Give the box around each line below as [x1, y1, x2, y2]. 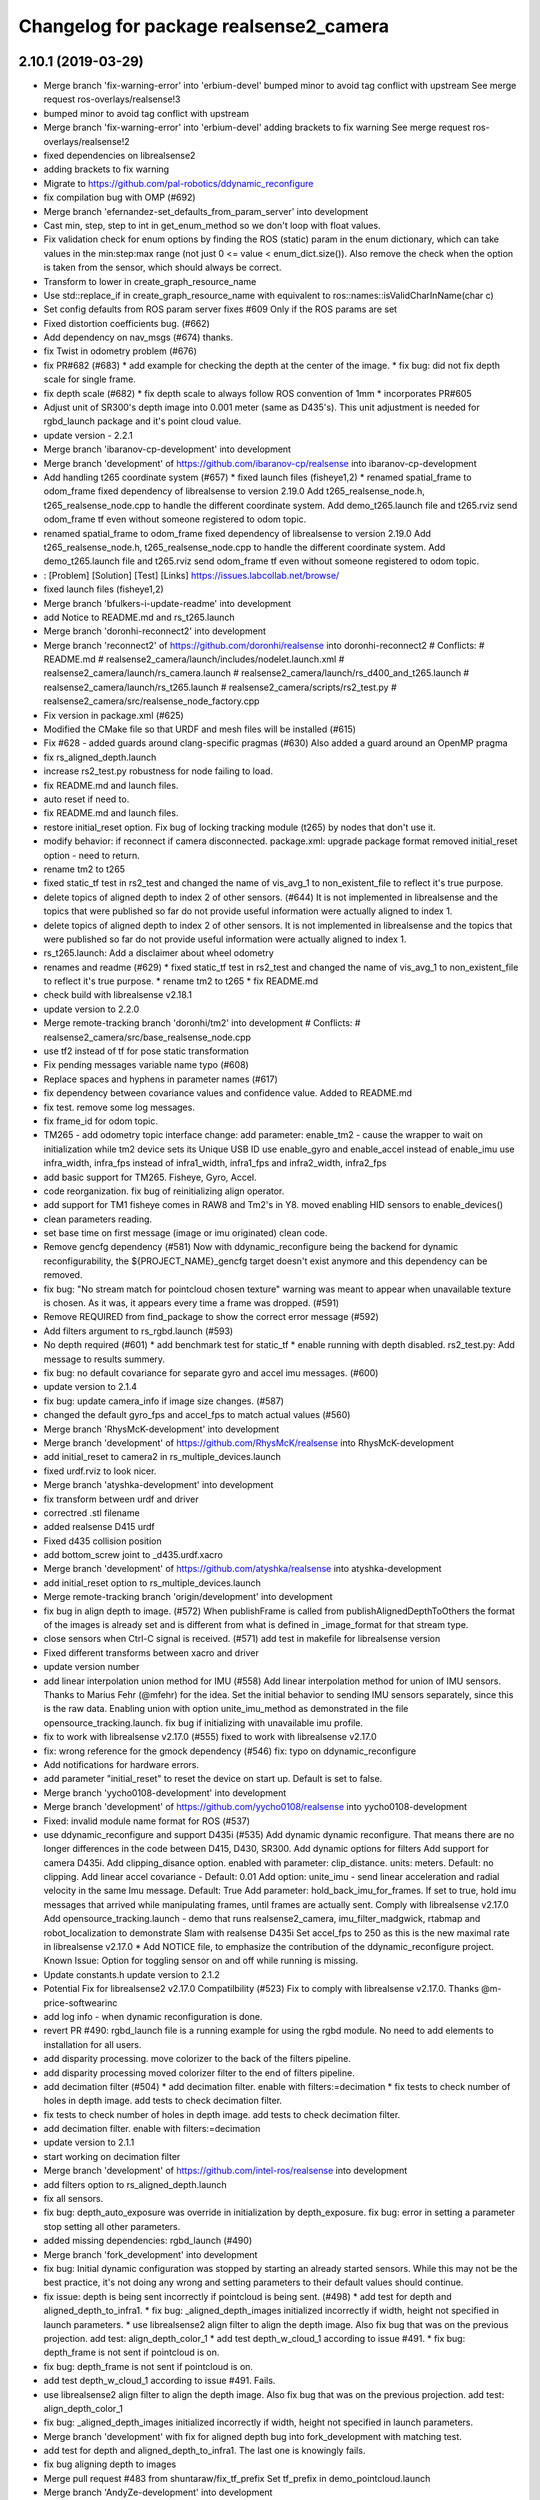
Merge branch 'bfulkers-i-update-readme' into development [43, 597, 292, 609]
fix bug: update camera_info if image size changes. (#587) [43, 1395, 285, 1407]
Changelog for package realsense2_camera [18, 15, 390, 37]
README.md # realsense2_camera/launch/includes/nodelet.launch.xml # [43, 653, 345, 665]
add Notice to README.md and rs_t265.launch [43, 611, 235, 623]
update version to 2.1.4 [43, 1381, 138, 1393]
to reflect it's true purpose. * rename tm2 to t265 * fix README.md [43, 975, 319, 987]
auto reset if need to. [43, 793, 130, 805]
